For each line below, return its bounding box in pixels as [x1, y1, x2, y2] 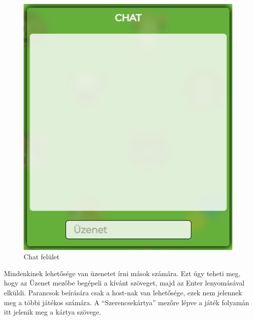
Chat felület [24, 251, 60, 262]
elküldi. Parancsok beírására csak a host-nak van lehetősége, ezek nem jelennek [4, 287, 242, 298]
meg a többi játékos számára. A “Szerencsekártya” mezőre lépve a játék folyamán [4, 297, 250, 307]
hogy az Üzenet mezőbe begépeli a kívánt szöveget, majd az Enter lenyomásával [4, 278, 245, 288]
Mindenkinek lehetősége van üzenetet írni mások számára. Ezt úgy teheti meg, [4, 268, 241, 278]
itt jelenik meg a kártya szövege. [4, 307, 101, 317]
